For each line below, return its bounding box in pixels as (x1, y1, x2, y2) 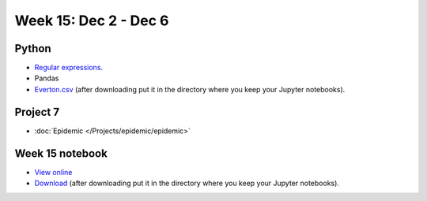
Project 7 (14, 105, 59, 118)
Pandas (34, 73, 59, 83)
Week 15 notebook (14, 147, 108, 160)
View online (34, 167, 73, 177)
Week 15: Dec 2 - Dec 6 (14, 12, 169, 29)
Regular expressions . (34, 63, 103, 73)
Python (14, 42, 51, 55)
